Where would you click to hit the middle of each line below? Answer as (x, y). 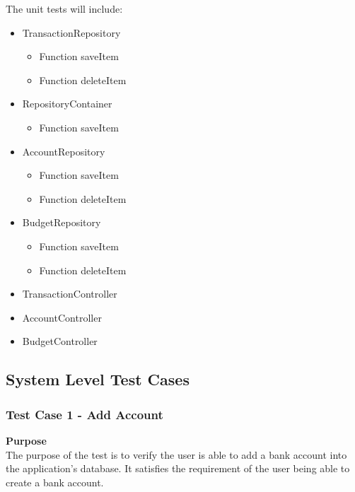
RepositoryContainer (67, 104)
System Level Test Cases (98, 379)
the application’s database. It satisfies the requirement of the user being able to (178, 468)
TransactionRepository (71, 32)
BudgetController (60, 341)
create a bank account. (55, 482)
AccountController (62, 317)
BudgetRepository (62, 222)
